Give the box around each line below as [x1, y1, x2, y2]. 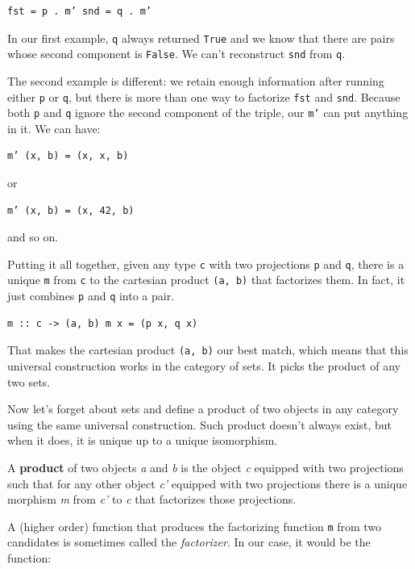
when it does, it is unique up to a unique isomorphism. [7, 432, 278, 449]
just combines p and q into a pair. [7, 287, 175, 304]
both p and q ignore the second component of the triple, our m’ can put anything [7, 104, 409, 121]
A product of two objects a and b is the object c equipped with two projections [7, 458, 404, 475]
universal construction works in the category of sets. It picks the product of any [7, 358, 400, 374]
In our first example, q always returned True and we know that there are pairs [7, 29, 395, 46]
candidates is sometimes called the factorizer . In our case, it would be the [7, 533, 371, 550]
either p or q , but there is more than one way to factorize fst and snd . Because [7, 88, 400, 105]
